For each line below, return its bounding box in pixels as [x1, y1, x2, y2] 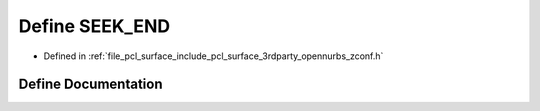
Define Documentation [18, 76, 163, 93]
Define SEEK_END [18, 15, 170, 37]
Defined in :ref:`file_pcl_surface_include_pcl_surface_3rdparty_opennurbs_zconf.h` [43, 50, 384, 62]
